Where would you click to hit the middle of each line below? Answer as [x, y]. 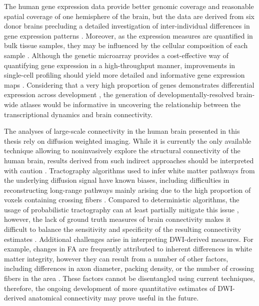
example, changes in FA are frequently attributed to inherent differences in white [128, 249]
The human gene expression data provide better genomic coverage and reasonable [129, 6]
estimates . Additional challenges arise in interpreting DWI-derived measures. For [129, 239]
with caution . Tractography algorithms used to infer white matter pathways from [129, 170]
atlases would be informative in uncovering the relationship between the [130, 104]
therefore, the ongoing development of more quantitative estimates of [110, 288]
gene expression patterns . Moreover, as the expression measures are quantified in [128, 35]
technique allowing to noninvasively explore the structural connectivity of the [122, 150]
